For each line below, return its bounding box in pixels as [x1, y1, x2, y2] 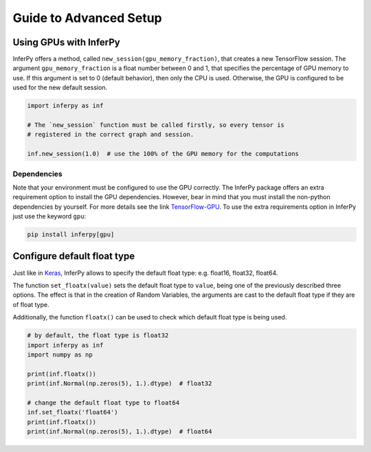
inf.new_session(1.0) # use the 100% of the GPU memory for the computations [27, 150, 299, 158]
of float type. [12, 300, 49, 308]
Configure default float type [12, 251, 135, 262]
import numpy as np [27, 350, 93, 359]
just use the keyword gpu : [12, 212, 86, 221]
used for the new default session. [12, 83, 108, 92]
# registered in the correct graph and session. [27, 131, 194, 139]
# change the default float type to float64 [27, 398, 180, 407]
